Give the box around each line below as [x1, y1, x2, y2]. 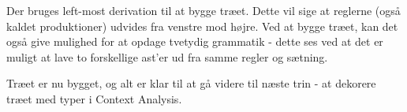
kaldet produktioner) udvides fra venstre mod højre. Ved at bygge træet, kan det [6, 17, 398, 34]
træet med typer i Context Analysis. [6, 90, 182, 106]
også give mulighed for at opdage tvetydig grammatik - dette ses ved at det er [6, 33, 383, 50]
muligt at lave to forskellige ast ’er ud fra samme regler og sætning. [6, 48, 328, 65]
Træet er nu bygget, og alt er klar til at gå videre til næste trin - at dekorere [6, 75, 376, 91]
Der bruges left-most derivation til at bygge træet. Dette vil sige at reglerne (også [6, 2, 401, 18]
